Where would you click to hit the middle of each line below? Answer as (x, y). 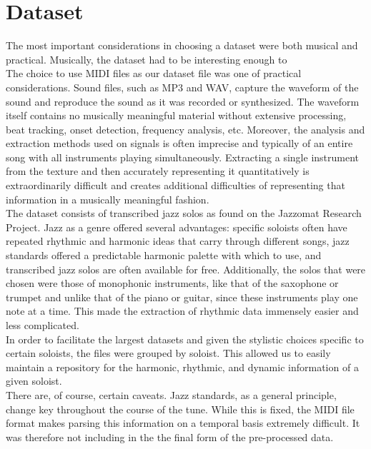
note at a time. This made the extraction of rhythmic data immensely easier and (182, 311)
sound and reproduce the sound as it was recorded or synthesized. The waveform (183, 101)
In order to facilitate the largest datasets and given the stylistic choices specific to (185, 339)
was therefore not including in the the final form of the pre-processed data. (170, 437)
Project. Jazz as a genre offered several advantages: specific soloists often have (177, 227)
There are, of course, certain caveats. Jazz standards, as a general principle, (171, 394)
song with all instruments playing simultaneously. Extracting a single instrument (183, 157)
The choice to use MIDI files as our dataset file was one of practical (154, 73)
